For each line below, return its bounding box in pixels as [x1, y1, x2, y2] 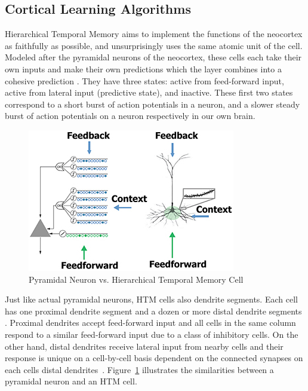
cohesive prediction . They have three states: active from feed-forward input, [5, 74, 284, 87]
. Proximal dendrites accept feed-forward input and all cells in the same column [5, 316, 296, 329]
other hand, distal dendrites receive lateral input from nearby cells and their [5, 340, 284, 352]
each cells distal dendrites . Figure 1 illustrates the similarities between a [5, 363, 274, 375]
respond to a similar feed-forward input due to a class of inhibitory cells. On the [5, 328, 298, 340]
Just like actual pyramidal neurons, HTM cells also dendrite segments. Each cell [5, 293, 298, 306]
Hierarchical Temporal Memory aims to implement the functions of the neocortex [5, 28, 303, 40]
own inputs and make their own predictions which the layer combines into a [5, 62, 282, 75]
